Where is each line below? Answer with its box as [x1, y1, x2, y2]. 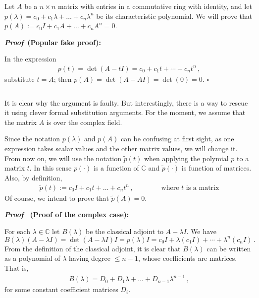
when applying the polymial [144, 153, 229, 163]
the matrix [4, 117, 37, 127]
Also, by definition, [4, 172, 62, 182]
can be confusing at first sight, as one [120, 133, 234, 144]
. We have [186, 226, 216, 236]
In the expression [4, 54, 56, 64]
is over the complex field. [46, 117, 122, 127]
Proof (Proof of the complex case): [4, 209, 129, 220]
